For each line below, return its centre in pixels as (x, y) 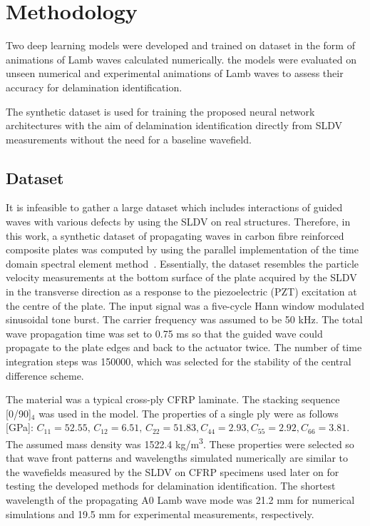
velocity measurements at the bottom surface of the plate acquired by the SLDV (181, 277)
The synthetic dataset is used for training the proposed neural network (160, 111)
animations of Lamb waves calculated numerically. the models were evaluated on (181, 59)
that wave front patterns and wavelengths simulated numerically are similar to (177, 458)
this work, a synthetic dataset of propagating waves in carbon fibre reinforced (175, 235)
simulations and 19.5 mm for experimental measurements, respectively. (160, 514)
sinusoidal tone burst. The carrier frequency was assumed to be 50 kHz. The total (184, 319)
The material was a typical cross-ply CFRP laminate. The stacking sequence (173, 399)
